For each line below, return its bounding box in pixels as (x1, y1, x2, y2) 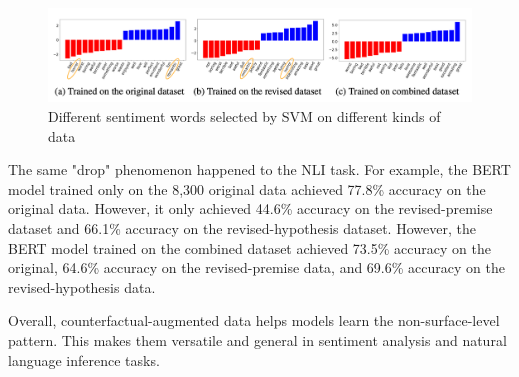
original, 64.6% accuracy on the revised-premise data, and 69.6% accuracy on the (8, 257, 505, 278)
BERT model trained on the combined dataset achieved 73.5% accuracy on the (8, 237, 491, 258)
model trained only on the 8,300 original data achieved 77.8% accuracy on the (8, 178, 486, 199)
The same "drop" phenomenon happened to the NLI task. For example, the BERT (8, 159, 511, 180)
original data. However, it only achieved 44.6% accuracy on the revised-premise (8, 198, 493, 219)
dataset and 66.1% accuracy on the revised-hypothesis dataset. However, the (8, 218, 476, 239)
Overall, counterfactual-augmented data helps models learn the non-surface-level (8, 310, 500, 331)
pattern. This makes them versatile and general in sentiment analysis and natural (8, 330, 507, 351)
